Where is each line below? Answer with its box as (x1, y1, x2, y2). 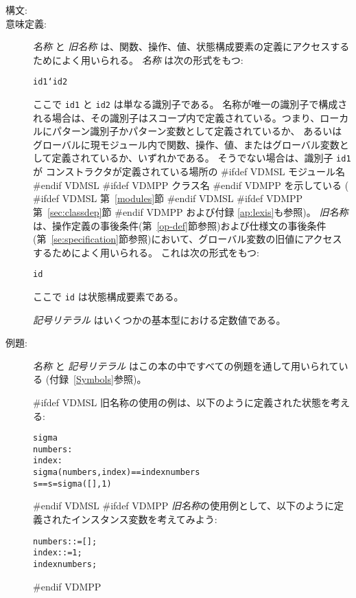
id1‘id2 (33, 77, 68, 87)
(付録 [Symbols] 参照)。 (45, 372, 147, 386)
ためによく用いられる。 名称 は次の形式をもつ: (33, 52, 244, 67)
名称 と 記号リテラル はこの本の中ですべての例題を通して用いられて (33, 358, 339, 373)
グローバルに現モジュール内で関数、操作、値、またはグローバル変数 (33, 137, 340, 151)
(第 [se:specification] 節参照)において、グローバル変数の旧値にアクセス (33, 232, 342, 246)
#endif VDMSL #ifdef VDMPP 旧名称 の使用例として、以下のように (33, 498, 334, 513)
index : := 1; (33, 548, 82, 558)
